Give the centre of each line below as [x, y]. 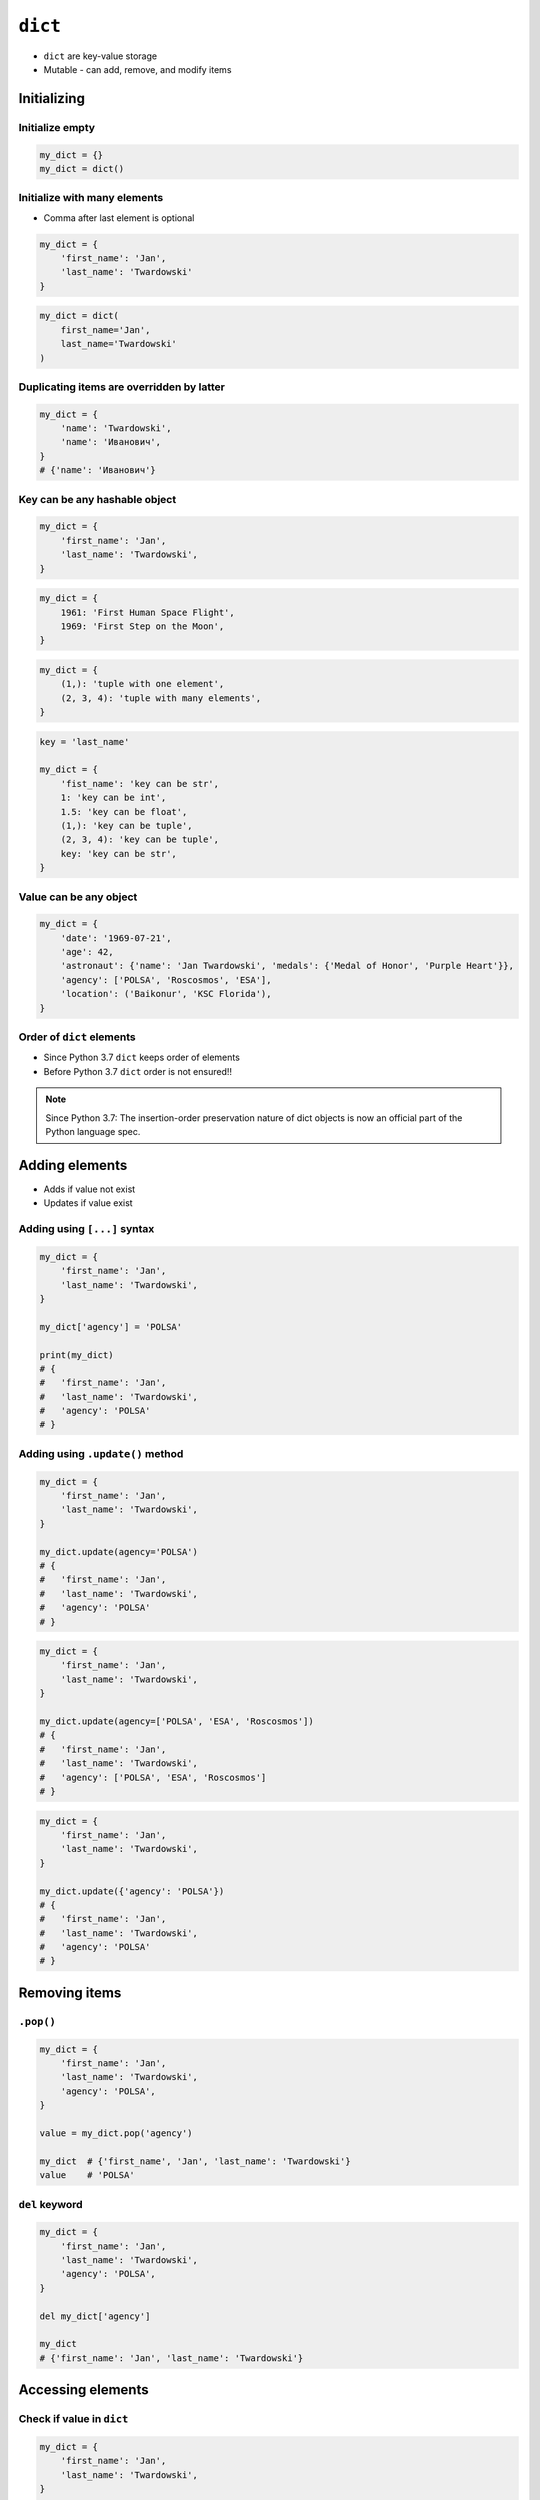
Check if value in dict [73, 2419]
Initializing [51, 98]
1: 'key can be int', [113, 798]
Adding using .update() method [101, 1453]
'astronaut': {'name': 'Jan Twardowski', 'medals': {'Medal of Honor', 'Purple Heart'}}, [287, 966]
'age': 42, [87, 952]
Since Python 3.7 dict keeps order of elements [141, 1057]
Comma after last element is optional [119, 217]
